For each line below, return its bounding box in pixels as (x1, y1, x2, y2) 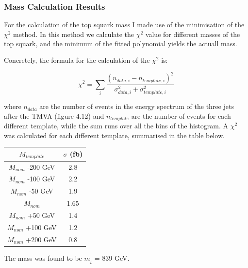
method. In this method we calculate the (13, 29, 134, 39)
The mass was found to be (4, 252, 82, 263)
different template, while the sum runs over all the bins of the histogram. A (4, 121, 229, 131)
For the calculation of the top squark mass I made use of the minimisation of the (4, 19, 245, 30)
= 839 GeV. (94, 252, 130, 263)
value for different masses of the (145, 29, 240, 39)
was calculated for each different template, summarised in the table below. (4, 130, 225, 140)
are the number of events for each (131, 110, 231, 121)
